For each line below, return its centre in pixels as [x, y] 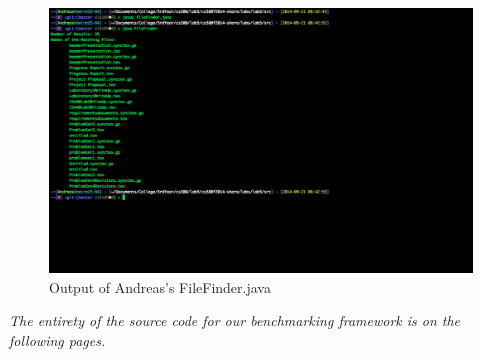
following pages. [57, 339]
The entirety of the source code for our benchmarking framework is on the [235, 320]
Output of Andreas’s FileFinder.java [160, 286]
